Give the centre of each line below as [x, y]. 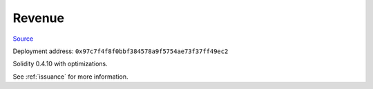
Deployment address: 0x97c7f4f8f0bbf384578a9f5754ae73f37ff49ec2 [121, 51]
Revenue [39, 18]
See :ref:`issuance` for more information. [70, 77]
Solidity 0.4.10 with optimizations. [60, 64]
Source [23, 39]
